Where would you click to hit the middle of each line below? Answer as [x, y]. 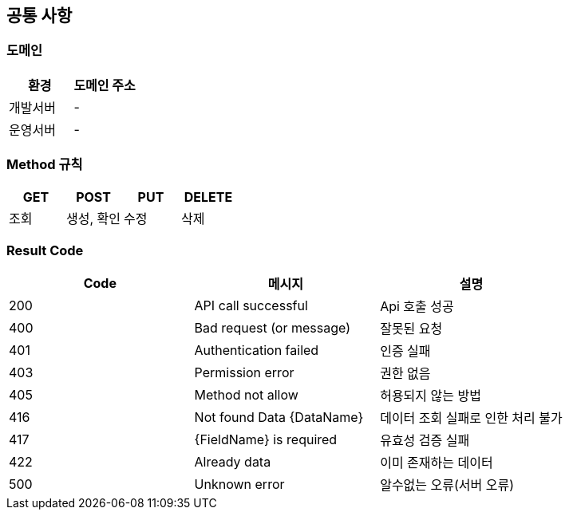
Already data [233, 462]
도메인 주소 [105, 85]
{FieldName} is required [266, 440]
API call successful [251, 306]
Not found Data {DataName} [279, 418]
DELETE [208, 197]
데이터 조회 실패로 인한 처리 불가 [471, 418]
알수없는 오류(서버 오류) [447, 485]
